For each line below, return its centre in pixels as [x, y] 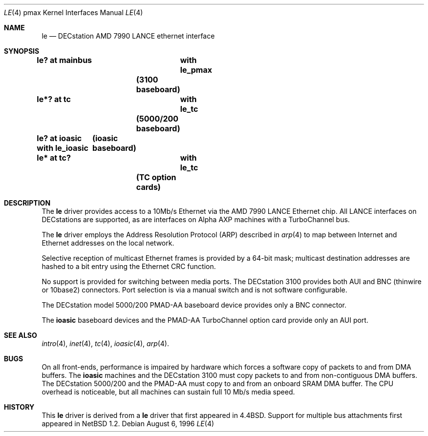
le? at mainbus [64, 60]
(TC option [156, 177]
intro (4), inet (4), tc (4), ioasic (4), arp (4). [106, 343]
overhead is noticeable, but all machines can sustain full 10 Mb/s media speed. [168, 392]
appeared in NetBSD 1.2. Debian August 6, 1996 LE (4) [128, 424]
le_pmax [196, 70]
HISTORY [19, 407]
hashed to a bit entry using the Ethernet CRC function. [129, 266]
